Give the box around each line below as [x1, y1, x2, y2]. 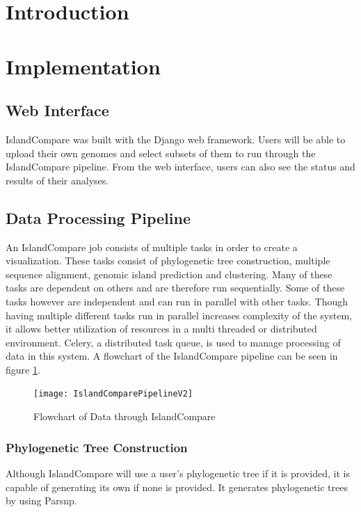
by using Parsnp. [6, 493, 77, 508]
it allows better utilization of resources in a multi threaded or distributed [6, 321, 317, 336]
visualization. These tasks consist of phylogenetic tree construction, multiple [6, 253, 330, 268]
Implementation [6, 51, 161, 80]
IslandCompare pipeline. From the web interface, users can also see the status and [6, 159, 355, 174]
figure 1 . [6, 362, 40, 376]
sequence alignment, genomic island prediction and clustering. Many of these [6, 266, 332, 281]
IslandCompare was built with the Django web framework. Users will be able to [6, 131, 346, 146]
